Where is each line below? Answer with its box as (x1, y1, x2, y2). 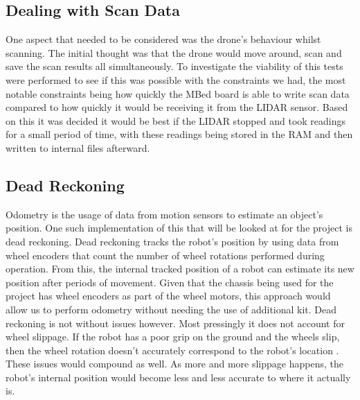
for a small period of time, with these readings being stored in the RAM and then (6, 127, 353, 141)
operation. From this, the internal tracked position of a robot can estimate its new (6, 261, 354, 276)
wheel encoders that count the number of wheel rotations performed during (6, 247, 325, 262)
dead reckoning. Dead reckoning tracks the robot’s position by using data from (6, 234, 339, 248)
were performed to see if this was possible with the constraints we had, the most (6, 72, 346, 87)
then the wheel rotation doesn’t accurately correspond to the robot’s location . (6, 342, 339, 357)
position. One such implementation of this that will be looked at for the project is (6, 220, 352, 235)
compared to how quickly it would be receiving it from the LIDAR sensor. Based (6, 100, 348, 114)
